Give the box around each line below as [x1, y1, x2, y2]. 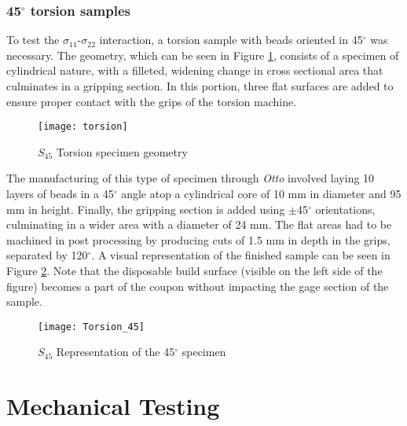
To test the [6, 31, 60, 48]
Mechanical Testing [6, 390, 220, 422]
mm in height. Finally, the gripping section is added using [6, 200, 285, 217]
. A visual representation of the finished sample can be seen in [91, 247, 390, 263]
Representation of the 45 [56, 343, 175, 360]
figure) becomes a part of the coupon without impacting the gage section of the [6, 277, 389, 294]
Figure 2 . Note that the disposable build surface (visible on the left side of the [6, 263, 383, 278]
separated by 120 [6, 247, 88, 263]
